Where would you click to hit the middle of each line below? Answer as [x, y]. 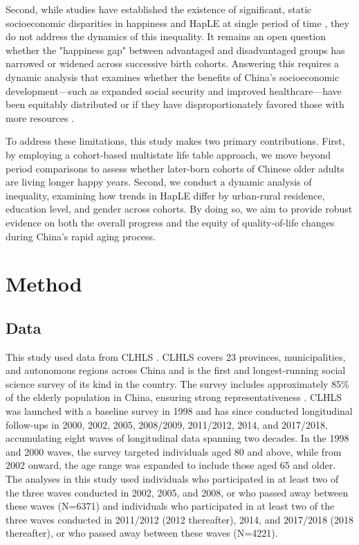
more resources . [40, 117]
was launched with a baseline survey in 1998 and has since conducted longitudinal [179, 411]
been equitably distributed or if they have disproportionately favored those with [175, 104]
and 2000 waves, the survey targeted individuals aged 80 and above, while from [174, 451]
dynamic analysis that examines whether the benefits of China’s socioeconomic [173, 77]
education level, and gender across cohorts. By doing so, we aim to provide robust [179, 209]
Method [44, 284]
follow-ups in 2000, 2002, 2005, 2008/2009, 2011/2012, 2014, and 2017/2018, [167, 424]
